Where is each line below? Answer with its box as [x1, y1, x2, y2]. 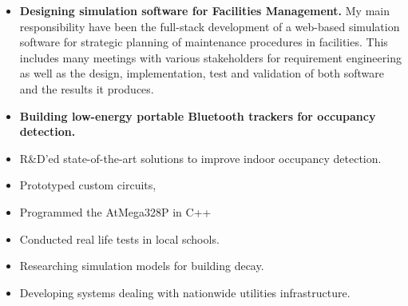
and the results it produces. [19, 80, 154, 97]
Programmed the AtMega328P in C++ [19, 203, 212, 220]
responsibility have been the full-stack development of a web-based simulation [19, 18, 400, 34]
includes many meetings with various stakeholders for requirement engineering [19, 49, 402, 66]
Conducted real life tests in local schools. [19, 230, 220, 247]
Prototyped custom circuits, [19, 177, 156, 193]
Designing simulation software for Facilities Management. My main [19, 2, 390, 18]
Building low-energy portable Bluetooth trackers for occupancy [19, 107, 376, 124]
